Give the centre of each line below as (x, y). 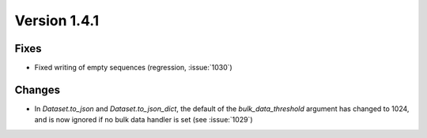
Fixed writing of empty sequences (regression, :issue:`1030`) (133, 68)
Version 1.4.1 (57, 21)
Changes (38, 90)
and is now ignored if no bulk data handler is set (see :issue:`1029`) (144, 120)
